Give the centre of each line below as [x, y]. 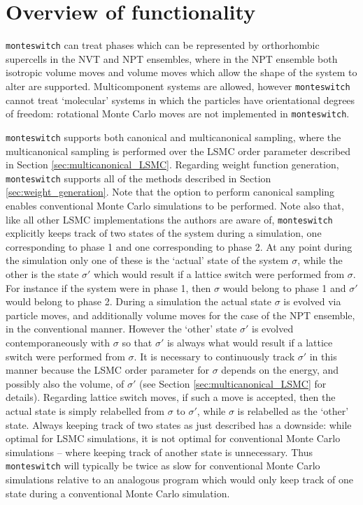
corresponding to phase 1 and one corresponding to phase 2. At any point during [179, 246]
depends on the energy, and [280, 370]
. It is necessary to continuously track [214, 356]
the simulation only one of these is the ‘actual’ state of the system [147, 260]
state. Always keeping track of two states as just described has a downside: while [179, 424]
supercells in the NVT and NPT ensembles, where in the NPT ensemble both [172, 58]
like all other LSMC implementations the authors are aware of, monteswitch [169, 219]
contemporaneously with [58, 342]
